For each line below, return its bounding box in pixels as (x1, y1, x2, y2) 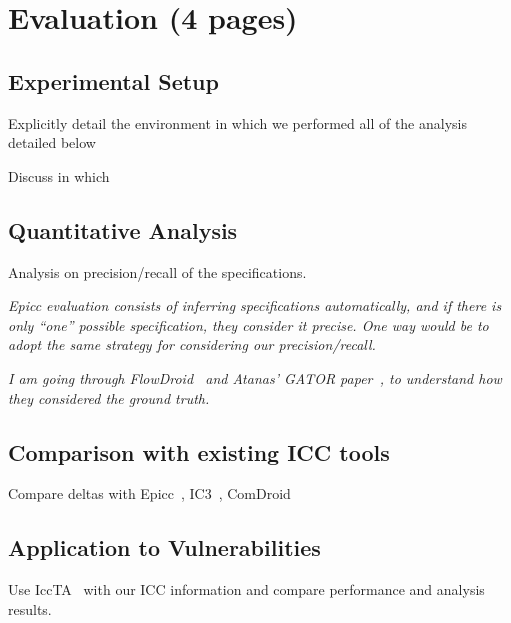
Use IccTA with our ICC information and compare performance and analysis (8, 579, 485, 600)
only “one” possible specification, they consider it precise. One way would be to (8, 314, 489, 335)
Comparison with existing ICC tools (8, 436, 390, 467)
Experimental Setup (8, 65, 219, 96)
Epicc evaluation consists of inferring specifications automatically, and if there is (8, 295, 502, 316)
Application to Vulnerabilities (8, 532, 321, 563)
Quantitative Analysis (8, 214, 238, 245)
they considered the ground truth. (8, 387, 210, 408)
